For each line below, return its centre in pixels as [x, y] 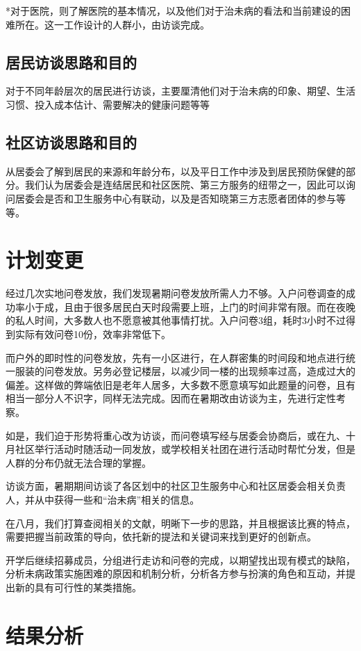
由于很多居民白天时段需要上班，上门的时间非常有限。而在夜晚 [214, 306]
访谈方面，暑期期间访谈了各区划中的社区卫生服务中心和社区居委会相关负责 [176, 486]
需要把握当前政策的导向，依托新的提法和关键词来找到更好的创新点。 [161, 537]
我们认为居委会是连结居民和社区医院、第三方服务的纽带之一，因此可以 [185, 185]
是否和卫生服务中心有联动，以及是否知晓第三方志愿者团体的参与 [190, 198]
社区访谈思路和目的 [71, 142]
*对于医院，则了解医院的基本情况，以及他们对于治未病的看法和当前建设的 [173, 10]
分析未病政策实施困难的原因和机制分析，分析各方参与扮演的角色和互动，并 [176, 573]
